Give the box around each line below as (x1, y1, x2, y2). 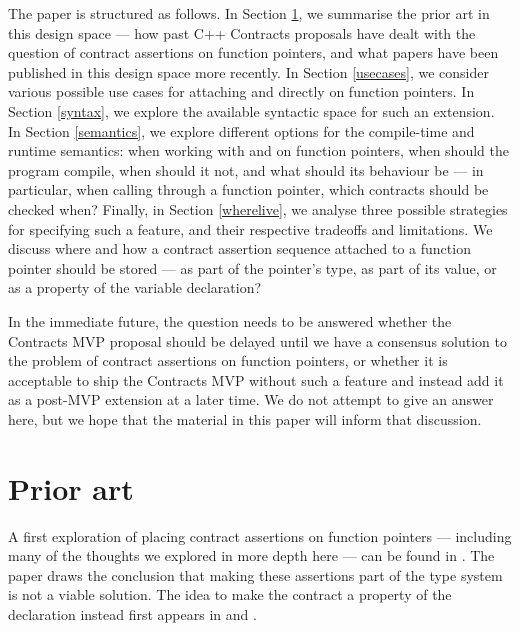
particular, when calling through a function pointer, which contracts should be (8, 179, 489, 200)
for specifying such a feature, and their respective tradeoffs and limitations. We (8, 218, 493, 239)
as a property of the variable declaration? (8, 277, 262, 298)
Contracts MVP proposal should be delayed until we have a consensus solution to (8, 330, 507, 351)
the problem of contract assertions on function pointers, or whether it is (8, 350, 448, 371)
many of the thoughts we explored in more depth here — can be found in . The (8, 545, 495, 566)
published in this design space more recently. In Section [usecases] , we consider (8, 61, 489, 82)
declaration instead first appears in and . (8, 603, 257, 624)
